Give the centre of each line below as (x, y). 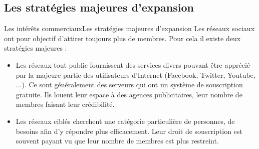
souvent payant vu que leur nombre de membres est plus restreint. (117, 141)
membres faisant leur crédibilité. (65, 104)
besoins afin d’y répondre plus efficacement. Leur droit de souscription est (129, 131)
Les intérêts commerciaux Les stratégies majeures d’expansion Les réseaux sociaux (129, 28)
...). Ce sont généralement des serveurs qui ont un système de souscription (129, 85)
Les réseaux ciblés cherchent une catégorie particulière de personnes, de (125, 121)
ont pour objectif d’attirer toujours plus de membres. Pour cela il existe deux (122, 38)
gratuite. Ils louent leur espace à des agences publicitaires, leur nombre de (129, 94)
